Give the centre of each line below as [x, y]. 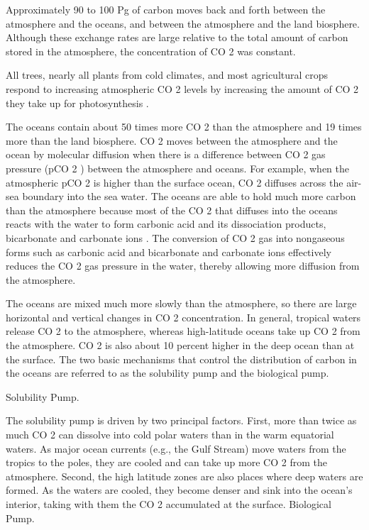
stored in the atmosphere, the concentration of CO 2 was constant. [151, 51]
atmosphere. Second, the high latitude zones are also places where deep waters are [184, 476]
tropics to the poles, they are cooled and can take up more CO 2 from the [166, 462]
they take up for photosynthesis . [77, 103]
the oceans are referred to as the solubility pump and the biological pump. [167, 373]
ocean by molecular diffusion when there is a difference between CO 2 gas [166, 154]
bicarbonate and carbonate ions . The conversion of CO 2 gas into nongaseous [175, 237]
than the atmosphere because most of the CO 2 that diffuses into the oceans [172, 210]
